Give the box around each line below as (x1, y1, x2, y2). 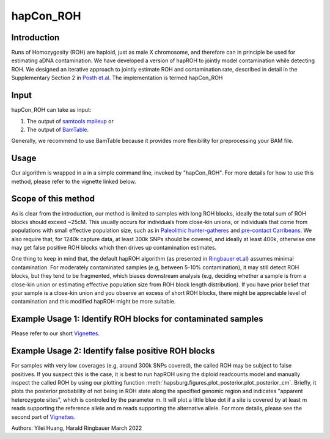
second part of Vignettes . (11, 413, 76, 421)
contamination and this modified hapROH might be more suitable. (11, 298, 176, 305)
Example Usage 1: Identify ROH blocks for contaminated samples (11, 314, 263, 324)
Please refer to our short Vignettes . (11, 330, 100, 337)
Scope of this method (11, 194, 95, 204)
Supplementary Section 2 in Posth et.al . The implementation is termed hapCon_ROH (11, 74, 223, 82)
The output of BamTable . (26, 126, 89, 133)
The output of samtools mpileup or (26, 117, 114, 125)
